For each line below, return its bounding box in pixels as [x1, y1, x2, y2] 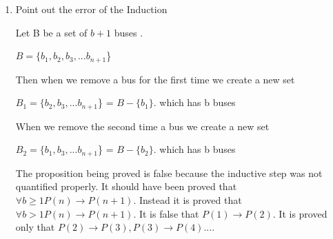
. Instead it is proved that [133, 192, 242, 207]
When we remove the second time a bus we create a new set [15, 118, 270, 133]
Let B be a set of [15, 25, 88, 39]
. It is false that [133, 206, 199, 220]
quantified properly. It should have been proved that [15, 179, 237, 194]
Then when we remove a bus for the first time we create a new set [15, 72, 295, 86]
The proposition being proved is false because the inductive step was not [15, 165, 323, 180]
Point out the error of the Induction [15, 2, 168, 16]
